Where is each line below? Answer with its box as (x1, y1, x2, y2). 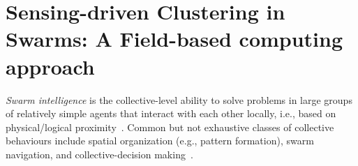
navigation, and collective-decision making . (6, 146, 193, 161)
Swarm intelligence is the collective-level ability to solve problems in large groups (6, 92, 352, 107)
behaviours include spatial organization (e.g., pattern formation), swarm (6, 133, 314, 148)
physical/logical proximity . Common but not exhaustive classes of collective (6, 119, 334, 134)
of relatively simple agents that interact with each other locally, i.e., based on (6, 106, 336, 121)
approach (6, 52, 95, 80)
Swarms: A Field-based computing (6, 24, 343, 53)
